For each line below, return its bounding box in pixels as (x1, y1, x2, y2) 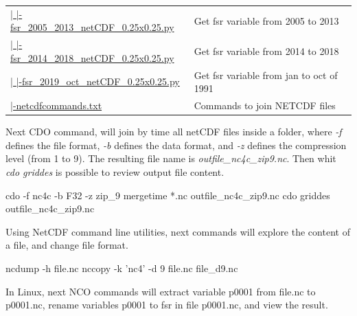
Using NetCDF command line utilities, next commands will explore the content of (5, 224, 350, 238)
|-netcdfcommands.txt (10, 98, 102, 113)
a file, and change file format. (5, 238, 128, 252)
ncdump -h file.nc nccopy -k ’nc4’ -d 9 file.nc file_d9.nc (5, 260, 238, 275)
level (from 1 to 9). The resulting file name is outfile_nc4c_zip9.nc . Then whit (5, 151, 336, 166)
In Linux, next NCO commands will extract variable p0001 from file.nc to (5, 284, 316, 298)
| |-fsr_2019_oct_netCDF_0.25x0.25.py (10, 74, 180, 89)
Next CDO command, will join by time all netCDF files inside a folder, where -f (5, 124, 342, 139)
